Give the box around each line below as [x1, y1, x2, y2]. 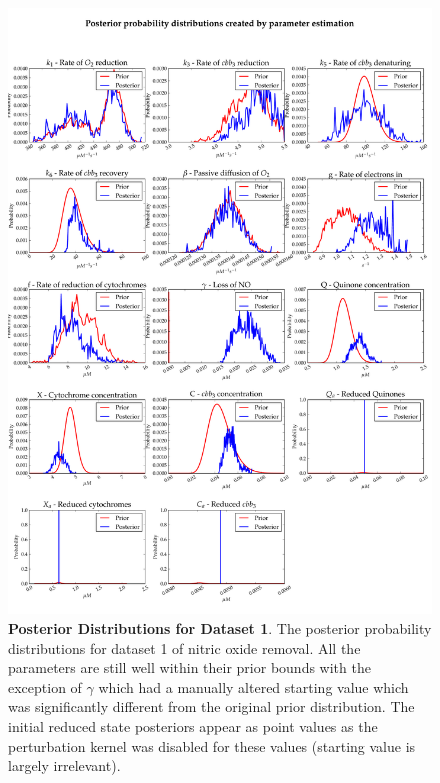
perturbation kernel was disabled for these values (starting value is [8, 735, 416, 756]
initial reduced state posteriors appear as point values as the [8, 715, 378, 736]
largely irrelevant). [8, 755, 121, 776]
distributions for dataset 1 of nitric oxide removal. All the [8, 637, 361, 658]
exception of [8, 676, 82, 697]
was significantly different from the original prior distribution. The [8, 696, 415, 717]
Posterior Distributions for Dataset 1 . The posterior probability [8, 617, 432, 638]
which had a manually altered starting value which [98, 676, 409, 697]
